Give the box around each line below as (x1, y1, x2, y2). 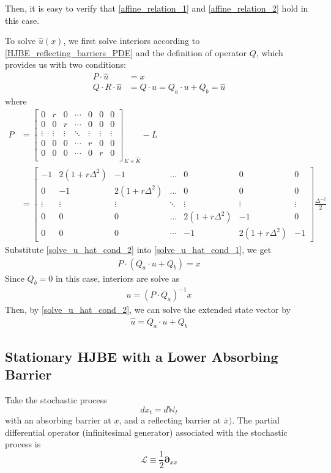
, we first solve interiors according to (63, 34, 200, 47)
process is (5, 438, 41, 450)
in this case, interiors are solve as (55, 271, 180, 284)
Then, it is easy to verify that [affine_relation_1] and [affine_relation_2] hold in (5, 2, 308, 14)
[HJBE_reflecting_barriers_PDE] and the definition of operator (5, 46, 247, 59)
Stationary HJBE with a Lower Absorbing (5, 347, 278, 366)
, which (256, 46, 283, 59)
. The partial (232, 414, 280, 427)
